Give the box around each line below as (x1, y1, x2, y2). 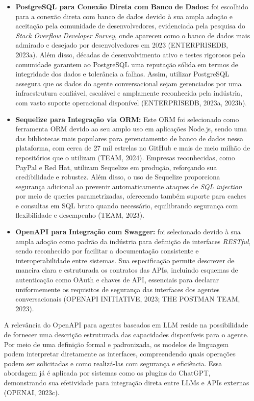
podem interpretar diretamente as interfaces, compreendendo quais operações (4, 349, 236, 359)
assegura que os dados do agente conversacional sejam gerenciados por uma (15, 78, 242, 88)
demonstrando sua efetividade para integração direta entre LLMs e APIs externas (4, 377, 249, 387)
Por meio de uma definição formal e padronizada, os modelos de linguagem (4, 339, 229, 349)
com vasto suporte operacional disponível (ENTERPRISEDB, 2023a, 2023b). (15, 97, 247, 107)
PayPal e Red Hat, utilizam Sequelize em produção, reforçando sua (15, 162, 217, 172)
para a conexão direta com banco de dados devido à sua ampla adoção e (15, 11, 233, 21)
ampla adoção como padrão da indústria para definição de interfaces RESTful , (15, 236, 251, 246)
